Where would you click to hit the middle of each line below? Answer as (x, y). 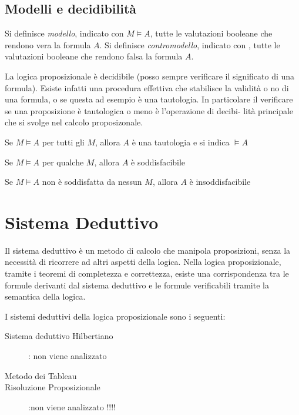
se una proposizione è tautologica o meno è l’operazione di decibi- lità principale (149, 110)
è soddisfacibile (158, 162)
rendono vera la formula (48, 44)
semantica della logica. (45, 296)
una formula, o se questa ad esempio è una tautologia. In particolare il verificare (149, 99)
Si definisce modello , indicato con (64, 33)
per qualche (63, 162)
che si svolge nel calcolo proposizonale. (74, 122)
